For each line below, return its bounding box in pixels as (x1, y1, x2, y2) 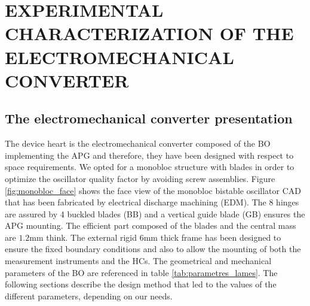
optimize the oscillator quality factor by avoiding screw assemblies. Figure (5, 172, 275, 184)
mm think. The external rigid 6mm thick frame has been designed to (29, 231, 281, 243)
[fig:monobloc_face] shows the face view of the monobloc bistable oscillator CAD (5, 184, 301, 196)
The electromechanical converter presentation (5, 109, 293, 128)
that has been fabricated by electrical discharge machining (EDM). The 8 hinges (5, 196, 299, 208)
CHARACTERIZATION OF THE (5, 21, 294, 46)
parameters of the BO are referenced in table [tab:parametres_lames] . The (5, 266, 278, 278)
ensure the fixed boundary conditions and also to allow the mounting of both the (5, 243, 301, 255)
